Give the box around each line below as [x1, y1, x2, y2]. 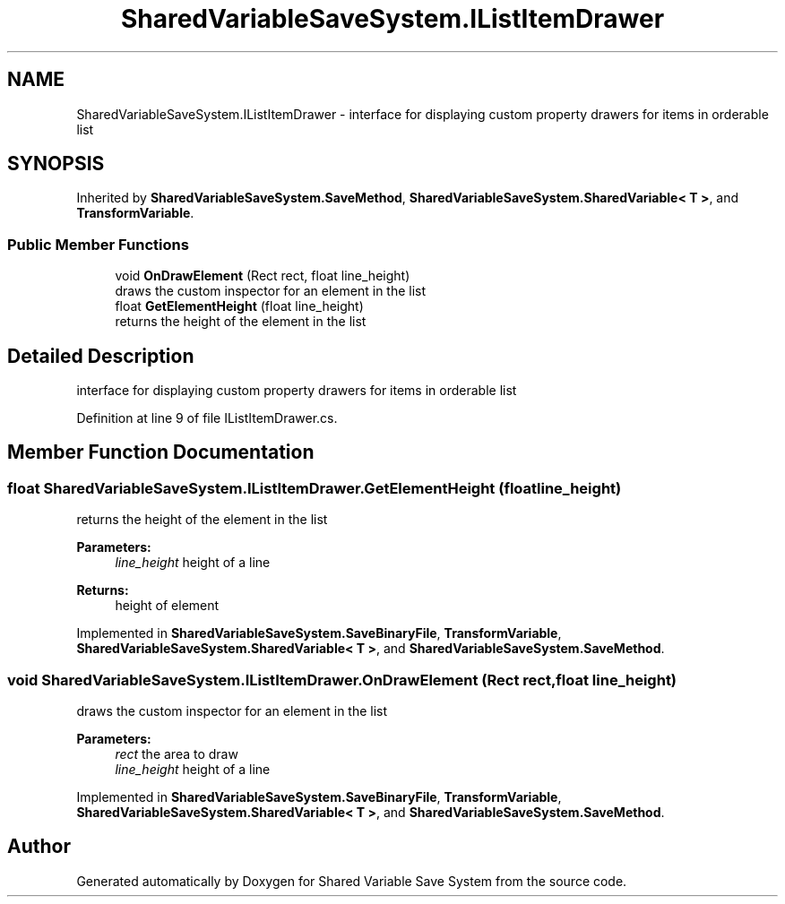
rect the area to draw [115, 746, 238, 762]
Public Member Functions [7, 235, 189, 254]
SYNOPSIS [7, 152, 105, 176]
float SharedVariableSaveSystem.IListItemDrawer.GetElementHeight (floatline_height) [7, 478, 622, 497]
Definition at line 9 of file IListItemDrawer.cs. [76, 410, 338, 426]
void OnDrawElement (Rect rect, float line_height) [115, 268, 410, 284]
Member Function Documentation [7, 441, 315, 464]
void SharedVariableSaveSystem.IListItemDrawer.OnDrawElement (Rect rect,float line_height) [7, 670, 677, 689]
